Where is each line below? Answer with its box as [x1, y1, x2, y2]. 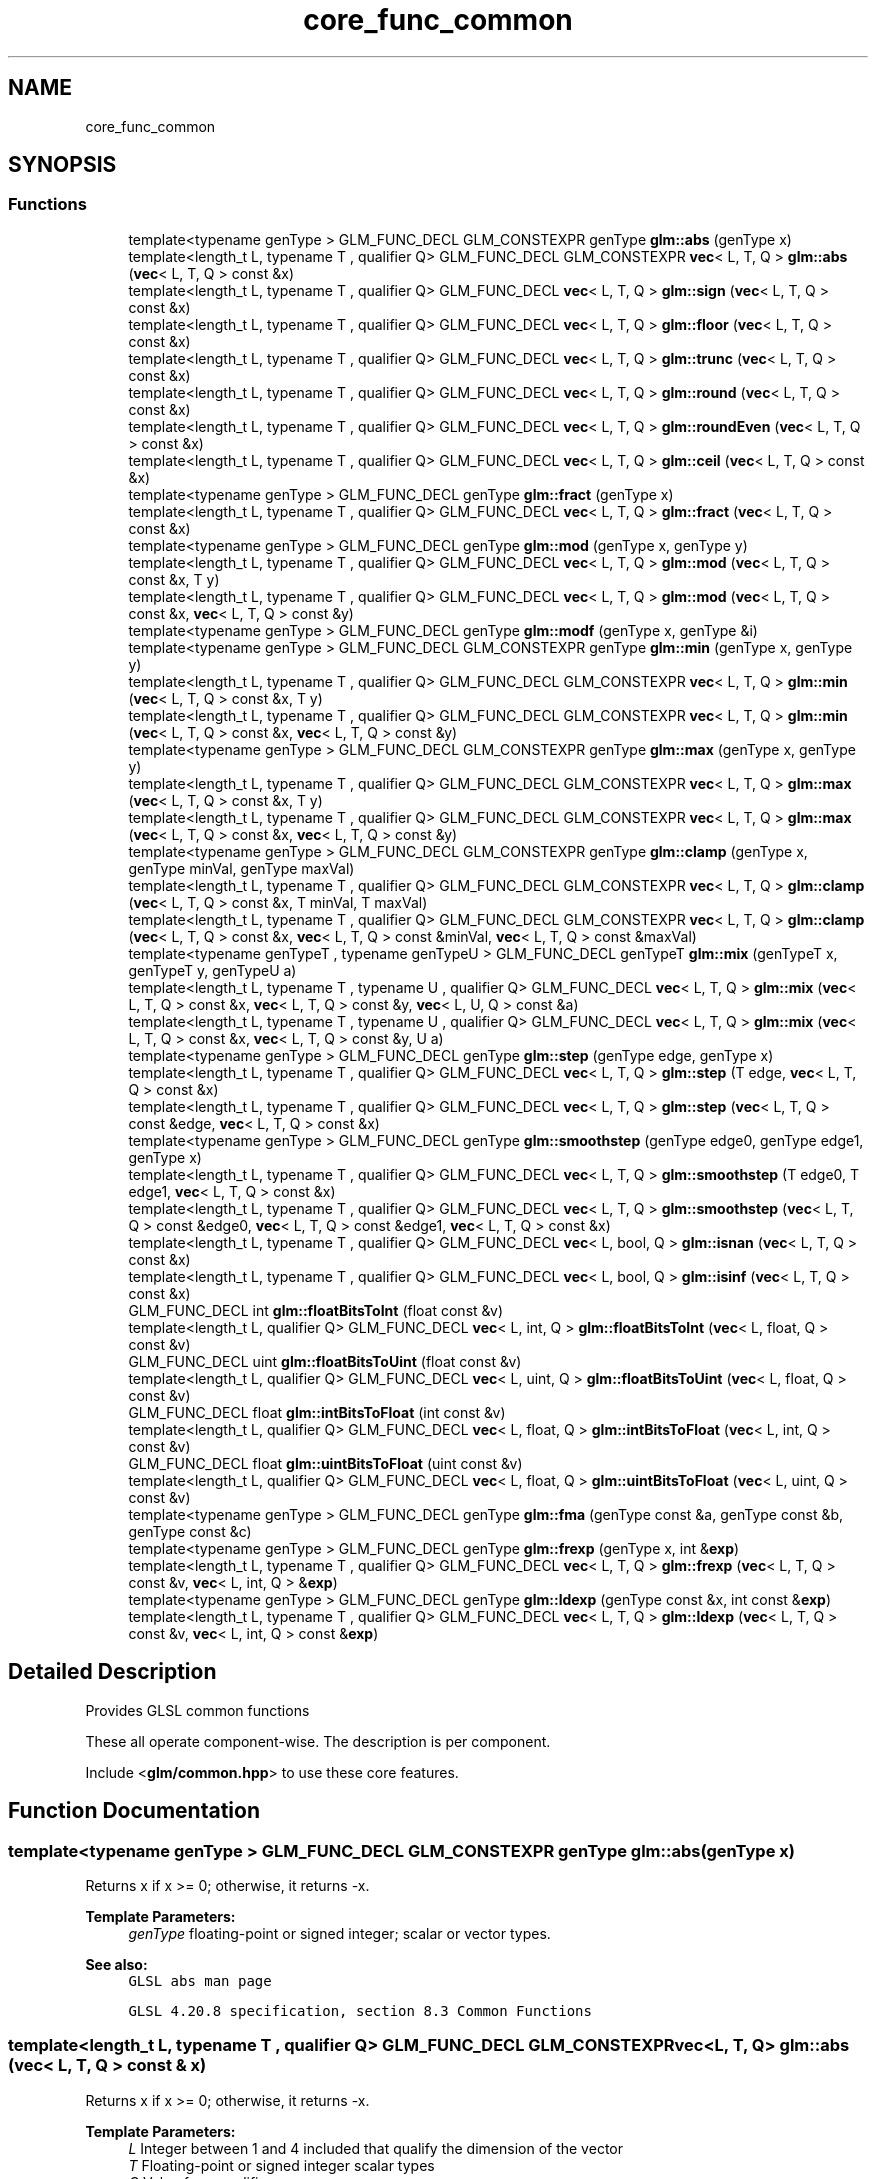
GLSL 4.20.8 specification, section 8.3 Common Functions [128, 2002, 592, 2019]
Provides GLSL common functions [85, 1701, 310, 1719]
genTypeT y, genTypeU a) [128, 961, 297, 979]
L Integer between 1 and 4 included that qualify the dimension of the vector [128, 2139, 623, 2157]
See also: [85, 1955, 148, 1973]
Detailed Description [8, 1659, 217, 1685]
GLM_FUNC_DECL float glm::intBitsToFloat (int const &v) [128, 1403, 506, 1421]
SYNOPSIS [8, 152, 117, 178]
